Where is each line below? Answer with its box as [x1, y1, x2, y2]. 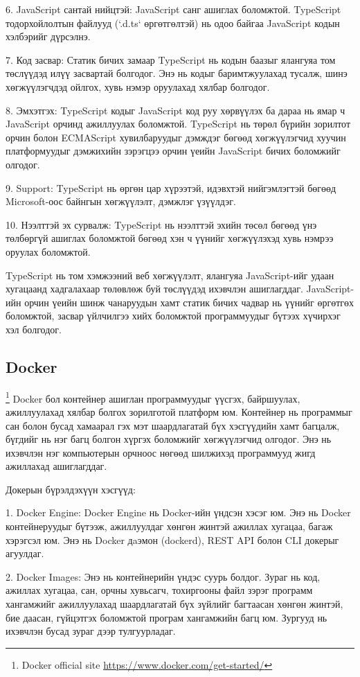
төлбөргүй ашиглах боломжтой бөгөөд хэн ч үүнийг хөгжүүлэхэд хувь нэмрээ [6, 231, 334, 245]
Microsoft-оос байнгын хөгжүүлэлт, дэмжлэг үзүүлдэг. [6, 194, 236, 209]
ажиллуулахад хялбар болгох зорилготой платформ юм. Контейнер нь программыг [6, 404, 352, 419]
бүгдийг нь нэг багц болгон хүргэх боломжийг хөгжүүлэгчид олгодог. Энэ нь [6, 432, 332, 446]
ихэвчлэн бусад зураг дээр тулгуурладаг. [6, 624, 176, 638]
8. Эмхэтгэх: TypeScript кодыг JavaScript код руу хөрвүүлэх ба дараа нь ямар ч [6, 103, 345, 117]
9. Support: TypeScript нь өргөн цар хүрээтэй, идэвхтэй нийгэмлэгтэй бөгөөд [6, 180, 336, 195]
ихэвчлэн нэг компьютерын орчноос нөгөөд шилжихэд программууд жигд [6, 445, 316, 459]
